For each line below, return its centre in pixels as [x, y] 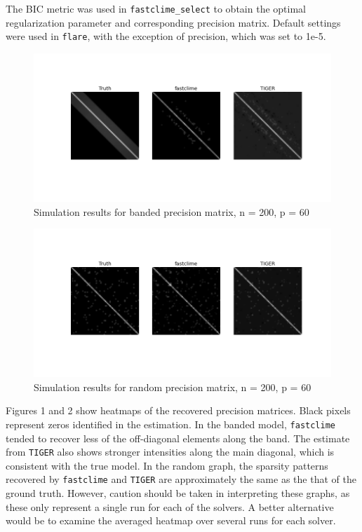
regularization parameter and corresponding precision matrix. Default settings [173, 22]
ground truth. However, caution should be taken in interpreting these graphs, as [178, 493]
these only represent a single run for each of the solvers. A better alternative [170, 506]
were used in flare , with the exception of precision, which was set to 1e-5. [166, 36]
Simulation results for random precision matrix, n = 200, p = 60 [173, 387]
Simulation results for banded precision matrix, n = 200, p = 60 [172, 211]
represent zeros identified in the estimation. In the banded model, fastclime [171, 424]
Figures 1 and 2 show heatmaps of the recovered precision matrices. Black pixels [178, 410]
